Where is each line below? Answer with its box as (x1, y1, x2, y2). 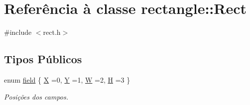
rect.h (43, 27, 61, 37)
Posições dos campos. (4, 91, 69, 102)
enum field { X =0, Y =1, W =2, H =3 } (4, 74, 130, 85)
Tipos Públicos (4, 51, 82, 67)
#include (4, 27, 32, 37)
